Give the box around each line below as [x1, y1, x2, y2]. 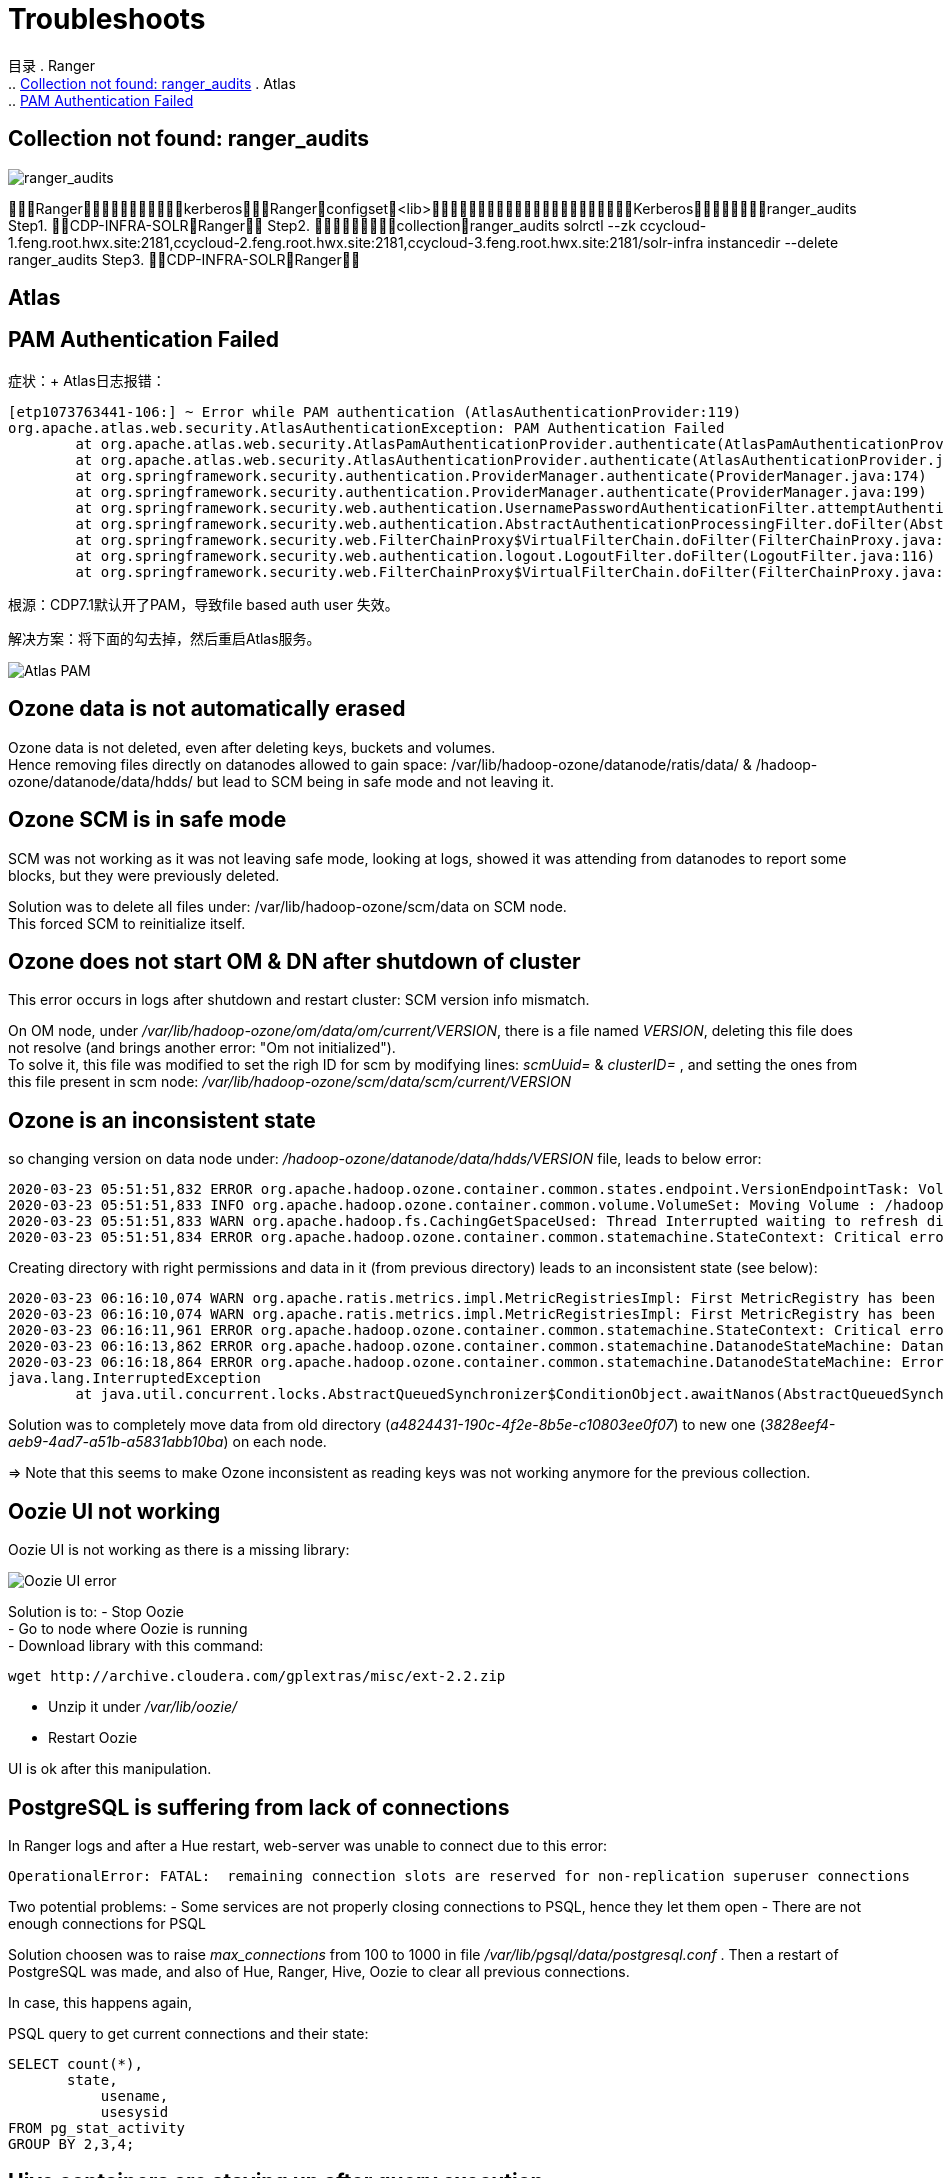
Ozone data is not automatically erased [8, 696, 406, 722]
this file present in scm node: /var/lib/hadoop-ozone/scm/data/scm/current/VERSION [8, 1073, 572, 1091]
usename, [100, 2087, 169, 2104]
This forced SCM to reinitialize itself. [8, 914, 246, 932]
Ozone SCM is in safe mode [8, 807, 287, 833]
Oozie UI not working [8, 1498, 221, 1524]
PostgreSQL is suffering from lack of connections [8, 1794, 510, 1820]
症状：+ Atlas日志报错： [8, 371, 166, 389]
